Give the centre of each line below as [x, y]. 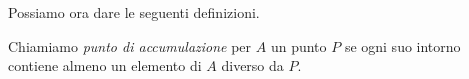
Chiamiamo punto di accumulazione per [130, 45]
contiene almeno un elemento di [105, 65]
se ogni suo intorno [402, 45]
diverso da [252, 65]
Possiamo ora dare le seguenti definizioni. [134, 12]
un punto [298, 45]
